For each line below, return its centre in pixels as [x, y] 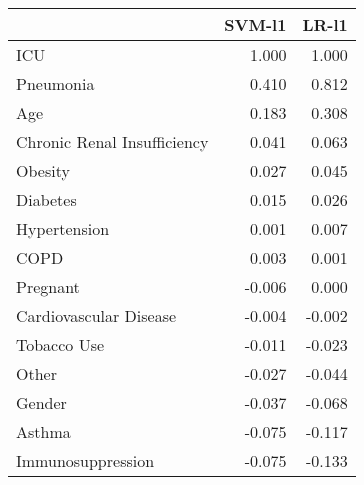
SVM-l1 [255, 24]
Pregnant [48, 286]
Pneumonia [55, 83]
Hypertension [63, 228]
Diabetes [46, 199]
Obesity [43, 170]
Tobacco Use [60, 344]
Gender [41, 402]
